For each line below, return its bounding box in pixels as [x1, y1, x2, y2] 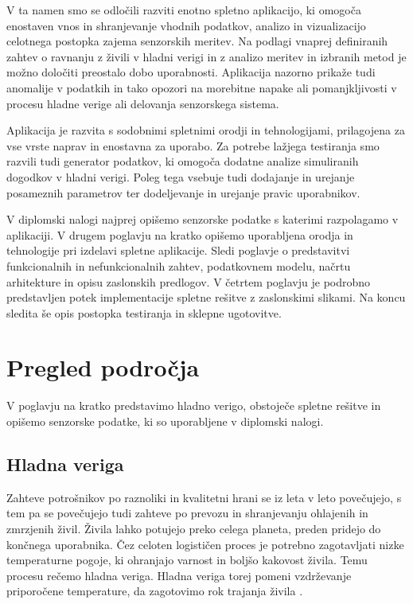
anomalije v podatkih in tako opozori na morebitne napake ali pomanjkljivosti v [6, 79, 397, 95]
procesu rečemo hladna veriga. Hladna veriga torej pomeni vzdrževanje [6, 567, 352, 583]
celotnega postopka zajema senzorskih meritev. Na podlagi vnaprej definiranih [6, 33, 388, 49]
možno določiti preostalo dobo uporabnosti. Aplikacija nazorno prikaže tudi [6, 64, 376, 80]
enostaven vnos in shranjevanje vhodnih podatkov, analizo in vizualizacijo [6, 17, 366, 33]
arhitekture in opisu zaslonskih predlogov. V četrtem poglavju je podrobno [6, 273, 371, 290]
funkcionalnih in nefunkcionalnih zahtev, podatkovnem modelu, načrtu [6, 257, 351, 274]
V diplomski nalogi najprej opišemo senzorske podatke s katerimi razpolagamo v [6, 211, 399, 228]
